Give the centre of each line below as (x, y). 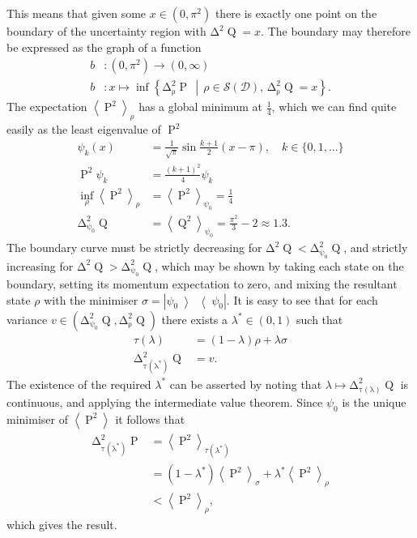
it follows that (150, 418)
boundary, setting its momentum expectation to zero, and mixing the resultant (202, 284)
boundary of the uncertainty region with (106, 31)
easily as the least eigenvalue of (84, 129)
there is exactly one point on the (296, 13)
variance (27, 319)
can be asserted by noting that (246, 384)
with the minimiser (91, 299)
